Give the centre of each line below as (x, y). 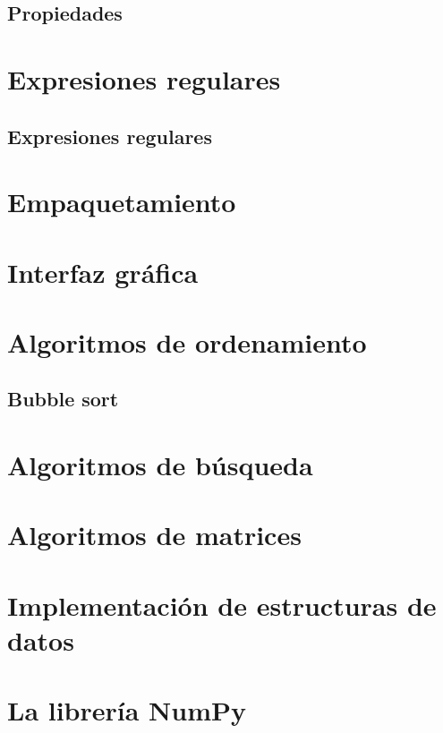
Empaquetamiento (122, 202)
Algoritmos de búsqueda (160, 465)
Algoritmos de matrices (154, 535)
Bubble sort (63, 399)
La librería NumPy (127, 710)
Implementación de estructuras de (222, 605)
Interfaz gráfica (103, 272)
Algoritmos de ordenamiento (187, 341)
